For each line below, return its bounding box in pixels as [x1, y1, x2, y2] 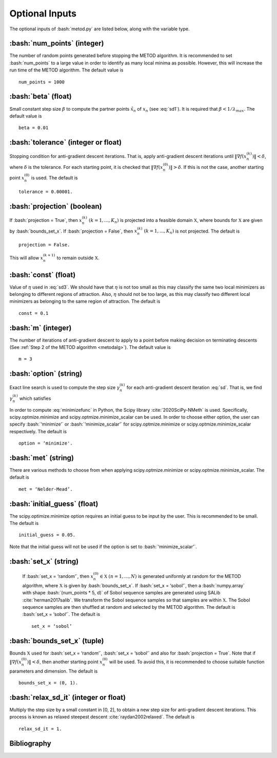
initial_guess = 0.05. [18, 532, 76, 538]
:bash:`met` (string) [9, 453, 74, 462]
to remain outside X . [56, 255, 100, 261]
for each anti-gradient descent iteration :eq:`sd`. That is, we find [126, 384, 262, 391]
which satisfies [19, 395, 51, 401]
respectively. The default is [9, 428, 67, 434]
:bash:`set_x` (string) [9, 557, 79, 566]
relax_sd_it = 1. [18, 726, 62, 732]
